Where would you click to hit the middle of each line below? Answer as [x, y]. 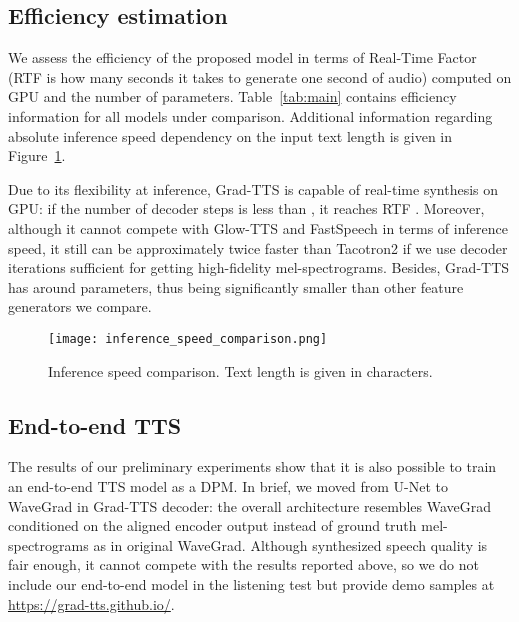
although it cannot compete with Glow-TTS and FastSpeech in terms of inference [258, 227]
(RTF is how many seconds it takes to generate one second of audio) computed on [260, 76]
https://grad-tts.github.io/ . [91, 603]
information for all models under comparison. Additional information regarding [250, 115]
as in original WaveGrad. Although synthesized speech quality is [290, 544]
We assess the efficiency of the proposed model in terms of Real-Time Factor [242, 57]
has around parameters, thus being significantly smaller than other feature [236, 286]
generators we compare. [80, 306]
